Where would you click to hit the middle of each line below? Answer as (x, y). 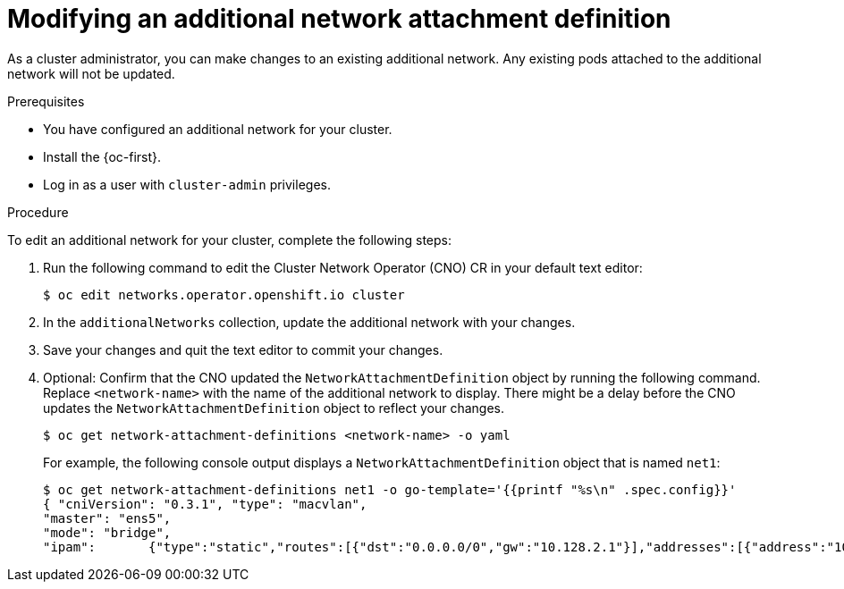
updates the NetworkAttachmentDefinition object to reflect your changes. (274, 408)
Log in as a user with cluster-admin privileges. (187, 184)
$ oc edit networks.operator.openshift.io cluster (224, 294)
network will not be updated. (91, 73)
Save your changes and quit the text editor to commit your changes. (243, 349)
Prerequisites (46, 101)
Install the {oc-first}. (102, 156)
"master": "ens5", (107, 518)
